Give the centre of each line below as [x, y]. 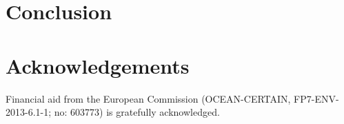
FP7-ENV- [316, 98]
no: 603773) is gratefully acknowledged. [137, 112]
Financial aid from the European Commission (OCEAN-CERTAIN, [148, 98]
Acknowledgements [98, 65]
